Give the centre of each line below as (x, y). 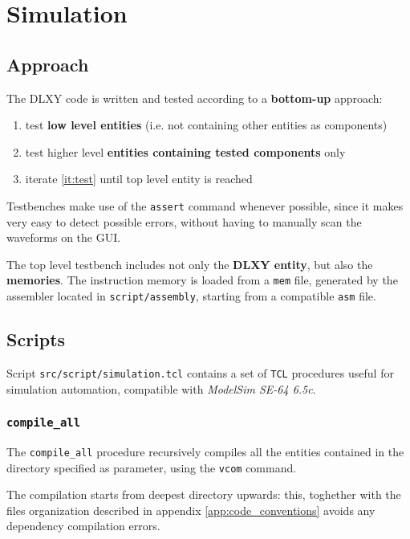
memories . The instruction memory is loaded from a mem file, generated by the (202, 280)
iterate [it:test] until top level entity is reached (139, 179)
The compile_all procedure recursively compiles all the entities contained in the (205, 451)
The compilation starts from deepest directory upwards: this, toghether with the (204, 494)
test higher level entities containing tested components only (185, 151)
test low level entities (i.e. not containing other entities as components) (206, 125)
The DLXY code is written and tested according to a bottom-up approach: (195, 98)
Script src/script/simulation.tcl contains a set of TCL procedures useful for (200, 372)
